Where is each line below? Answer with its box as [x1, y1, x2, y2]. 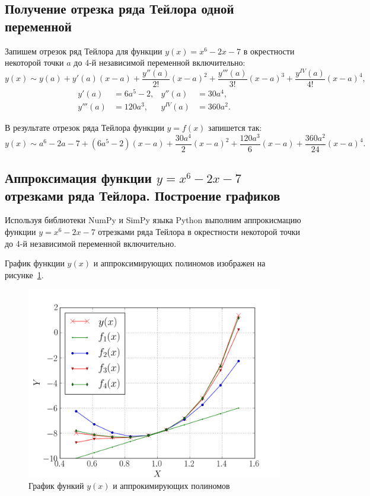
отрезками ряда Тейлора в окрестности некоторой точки [98, 226, 301, 238]
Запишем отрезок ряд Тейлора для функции [5, 44, 162, 57]
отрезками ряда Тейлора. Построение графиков [5, 186, 280, 204]
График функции [5, 257, 65, 269]
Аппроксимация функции [5, 169, 152, 187]
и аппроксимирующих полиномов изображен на [93, 257, 266, 269]
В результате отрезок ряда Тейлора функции [5, 121, 164, 134]
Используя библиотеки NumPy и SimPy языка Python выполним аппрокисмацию [5, 214, 301, 226]
